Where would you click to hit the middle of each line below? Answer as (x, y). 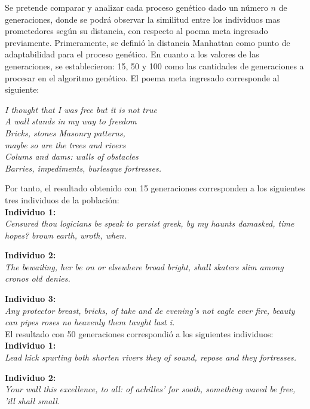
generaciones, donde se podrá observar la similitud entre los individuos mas (142, 19)
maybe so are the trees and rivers (65, 144)
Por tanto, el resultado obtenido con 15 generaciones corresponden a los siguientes (155, 188)
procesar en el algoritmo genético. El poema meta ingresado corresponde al (142, 77)
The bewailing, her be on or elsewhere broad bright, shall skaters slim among (144, 266)
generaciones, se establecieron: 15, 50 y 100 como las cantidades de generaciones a (154, 65)
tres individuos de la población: (62, 199)
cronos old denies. (38, 278)
